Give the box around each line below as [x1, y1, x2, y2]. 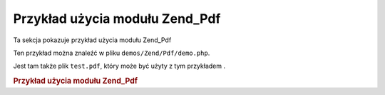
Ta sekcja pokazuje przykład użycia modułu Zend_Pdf [13, 36, 172, 44]
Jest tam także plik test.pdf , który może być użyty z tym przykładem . [13, 61, 226, 71]
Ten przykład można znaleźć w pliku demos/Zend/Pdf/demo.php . [13, 49, 210, 57]
